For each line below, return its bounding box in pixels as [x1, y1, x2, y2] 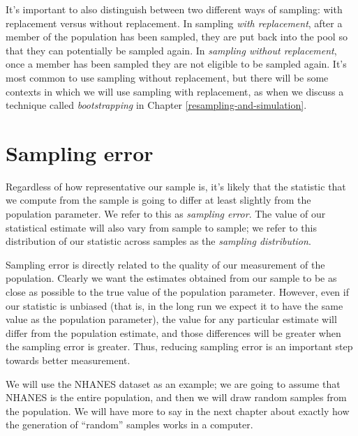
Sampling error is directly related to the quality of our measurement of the [6, 257, 325, 271]
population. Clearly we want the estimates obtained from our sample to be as [6, 271, 337, 285]
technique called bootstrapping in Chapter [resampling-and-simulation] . [6, 98, 307, 112]
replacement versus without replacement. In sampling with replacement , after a [6, 15, 343, 30]
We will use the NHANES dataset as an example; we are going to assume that [6, 376, 341, 391]
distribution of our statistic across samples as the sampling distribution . [6, 234, 311, 248]
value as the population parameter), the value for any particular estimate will [6, 312, 337, 326]
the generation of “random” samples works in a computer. [6, 417, 253, 432]
